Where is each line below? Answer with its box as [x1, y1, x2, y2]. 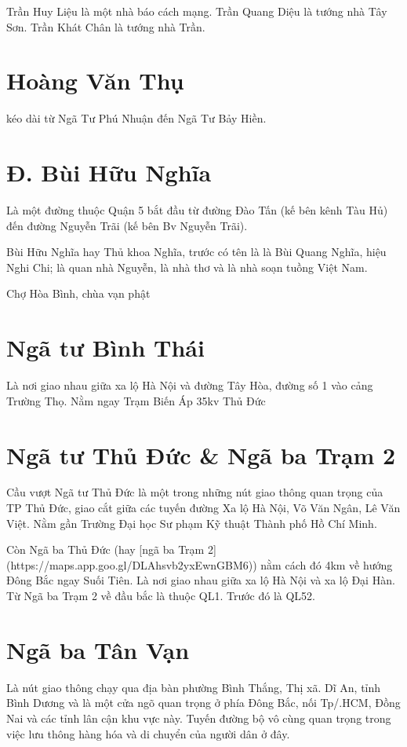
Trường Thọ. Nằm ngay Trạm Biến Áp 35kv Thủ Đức [6, 392, 266, 408]
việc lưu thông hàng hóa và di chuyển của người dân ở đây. [6, 725, 290, 742]
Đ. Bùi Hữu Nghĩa [6, 156, 212, 189]
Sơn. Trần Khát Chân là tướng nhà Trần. [6, 18, 205, 35]
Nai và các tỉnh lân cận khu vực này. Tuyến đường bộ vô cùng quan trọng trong [6, 709, 391, 726]
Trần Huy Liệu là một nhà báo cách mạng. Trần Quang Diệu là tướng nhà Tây [6, 3, 387, 19]
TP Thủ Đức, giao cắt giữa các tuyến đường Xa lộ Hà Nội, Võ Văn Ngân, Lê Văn [6, 500, 401, 516]
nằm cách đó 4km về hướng [260, 556, 393, 573]
